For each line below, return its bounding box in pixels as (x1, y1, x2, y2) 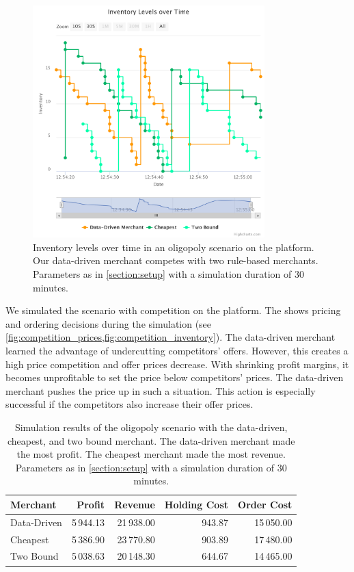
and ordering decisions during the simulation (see (5, 316, 212, 330)
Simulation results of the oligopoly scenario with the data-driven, (14, 419, 288, 434)
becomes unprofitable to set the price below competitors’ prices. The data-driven (5, 370, 344, 385)
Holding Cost (164, 497, 229, 511)
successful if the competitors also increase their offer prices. (5, 397, 254, 411)
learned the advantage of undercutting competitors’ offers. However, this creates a (5, 343, 349, 357)
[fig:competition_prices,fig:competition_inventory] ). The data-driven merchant (5, 330, 336, 344)
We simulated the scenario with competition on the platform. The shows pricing (5, 303, 341, 317)
